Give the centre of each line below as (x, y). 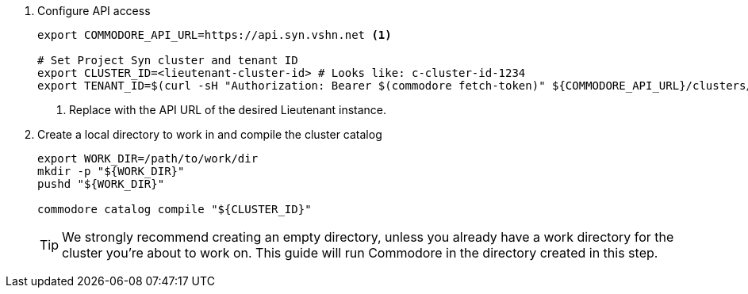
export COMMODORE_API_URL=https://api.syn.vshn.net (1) (215, 35)
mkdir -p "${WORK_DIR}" (111, 171)
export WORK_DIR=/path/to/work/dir (148, 158)
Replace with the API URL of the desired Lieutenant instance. (228, 110)
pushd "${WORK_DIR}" (101, 184)
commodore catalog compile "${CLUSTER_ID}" (175, 209)
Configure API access (94, 11)
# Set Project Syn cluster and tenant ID (168, 60)
